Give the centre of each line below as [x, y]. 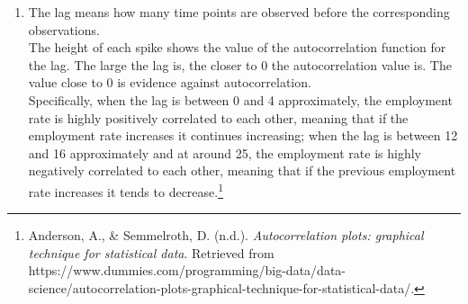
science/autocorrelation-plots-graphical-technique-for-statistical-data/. [221, 287]
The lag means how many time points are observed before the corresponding [239, 12]
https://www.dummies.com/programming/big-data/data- [187, 270]
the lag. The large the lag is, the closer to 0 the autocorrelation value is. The [240, 64]
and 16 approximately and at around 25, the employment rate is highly [225, 152]
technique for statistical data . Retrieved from [151, 252]
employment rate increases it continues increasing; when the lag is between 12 [243, 135]
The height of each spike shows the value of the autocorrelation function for [237, 47]
